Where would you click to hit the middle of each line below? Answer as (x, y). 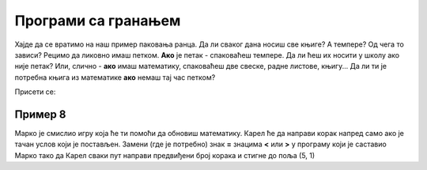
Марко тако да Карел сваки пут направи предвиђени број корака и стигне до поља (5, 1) (165, 155)
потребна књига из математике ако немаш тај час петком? (115, 77)
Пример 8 (40, 114)
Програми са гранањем (98, 21)
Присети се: (35, 92)
